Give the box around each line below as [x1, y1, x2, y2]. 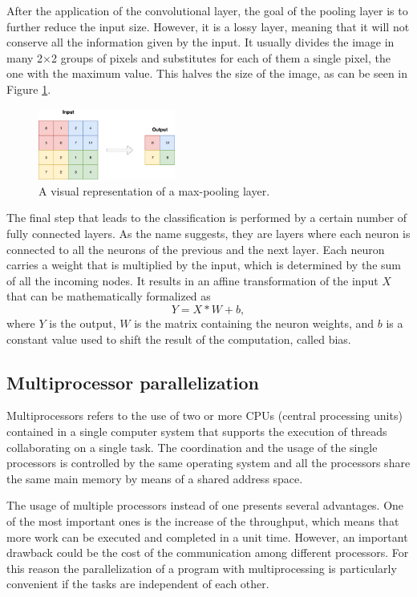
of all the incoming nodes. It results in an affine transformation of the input [6, 272, 379, 288]
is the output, [49, 314, 116, 331]
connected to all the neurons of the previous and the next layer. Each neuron [6, 240, 385, 257]
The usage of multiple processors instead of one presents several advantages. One [6, 497, 404, 514]
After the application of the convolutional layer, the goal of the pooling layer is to [6, 2, 408, 18]
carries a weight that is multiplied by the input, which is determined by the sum [6, 256, 401, 273]
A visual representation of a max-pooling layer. [38, 182, 270, 199]
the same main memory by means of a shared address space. [6, 470, 303, 486]
